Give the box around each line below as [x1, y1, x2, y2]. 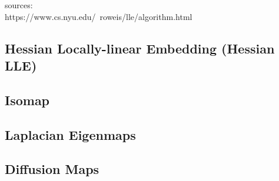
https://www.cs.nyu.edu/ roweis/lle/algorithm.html [5, 10, 192, 22]
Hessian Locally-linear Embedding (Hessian [5, 39, 275, 57]
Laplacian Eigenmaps [5, 125, 136, 143]
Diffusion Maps [5, 160, 99, 178]
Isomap [5, 90, 50, 109]
